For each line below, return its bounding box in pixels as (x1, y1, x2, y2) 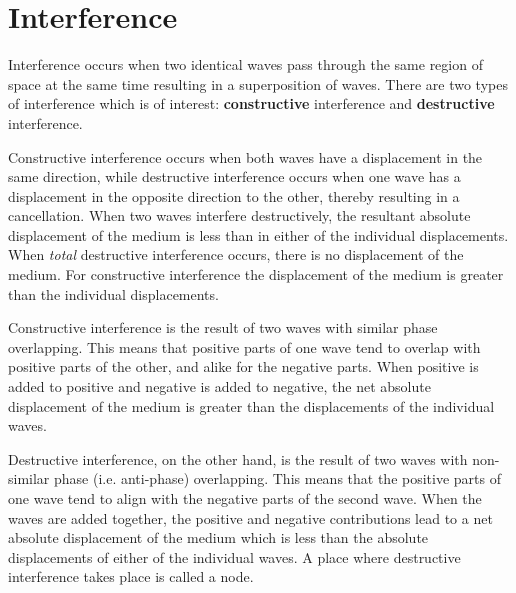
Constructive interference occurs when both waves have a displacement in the (8, 146, 483, 167)
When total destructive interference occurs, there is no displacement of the (8, 244, 464, 265)
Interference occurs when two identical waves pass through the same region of (8, 54, 483, 75)
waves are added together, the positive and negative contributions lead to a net (8, 507, 493, 528)
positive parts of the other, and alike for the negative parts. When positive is (8, 356, 479, 377)
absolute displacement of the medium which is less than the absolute (8, 527, 429, 548)
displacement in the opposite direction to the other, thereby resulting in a (8, 185, 460, 206)
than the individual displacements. (8, 283, 219, 304)
